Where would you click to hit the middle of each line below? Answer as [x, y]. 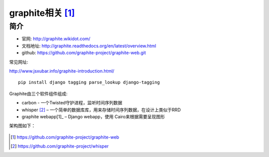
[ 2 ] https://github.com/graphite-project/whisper [60, 146]
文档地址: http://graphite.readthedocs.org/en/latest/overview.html [89, 46]
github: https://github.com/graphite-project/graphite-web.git [84, 53]
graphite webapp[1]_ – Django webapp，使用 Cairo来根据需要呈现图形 [93, 116]
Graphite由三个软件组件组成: [38, 93]
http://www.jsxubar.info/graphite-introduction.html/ [62, 71]
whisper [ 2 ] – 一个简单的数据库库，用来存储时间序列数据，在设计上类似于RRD [101, 110]
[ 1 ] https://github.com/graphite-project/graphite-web [65, 137]
